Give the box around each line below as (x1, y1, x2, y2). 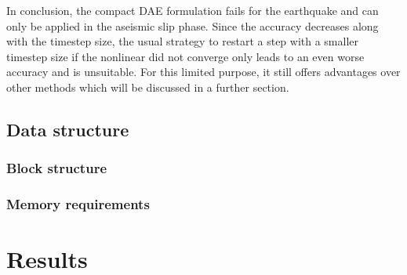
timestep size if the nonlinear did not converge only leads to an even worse (6, 48, 365, 64)
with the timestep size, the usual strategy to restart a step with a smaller (6, 33, 359, 49)
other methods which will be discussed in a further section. (6, 78, 289, 95)
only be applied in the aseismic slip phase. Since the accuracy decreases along (6, 17, 379, 34)
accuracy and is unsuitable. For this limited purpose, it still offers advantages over (6, 63, 401, 80)
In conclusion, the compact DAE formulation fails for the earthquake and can (6, 2, 379, 18)
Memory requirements (6, 194, 150, 214)
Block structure (6, 158, 107, 178)
